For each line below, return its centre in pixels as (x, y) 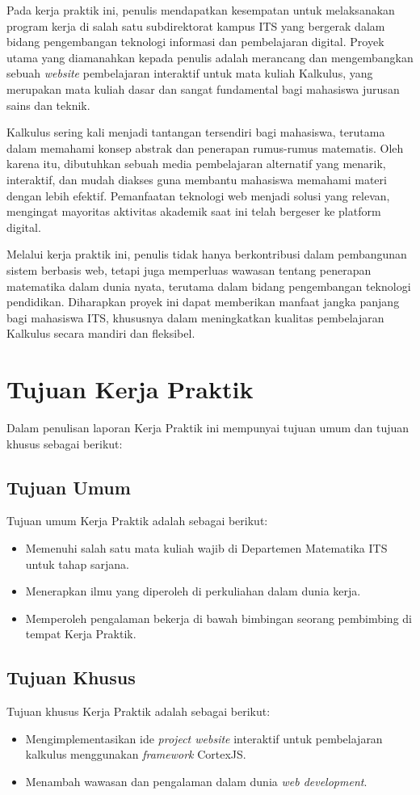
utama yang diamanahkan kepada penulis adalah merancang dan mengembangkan (210, 57)
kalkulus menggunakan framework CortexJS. (136, 754)
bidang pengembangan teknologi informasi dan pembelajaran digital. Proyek (195, 42)
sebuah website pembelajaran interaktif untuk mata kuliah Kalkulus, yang (190, 73)
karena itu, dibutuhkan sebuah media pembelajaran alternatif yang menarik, (196, 164)
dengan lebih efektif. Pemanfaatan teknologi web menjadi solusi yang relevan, (198, 195)
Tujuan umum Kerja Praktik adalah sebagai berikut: (137, 521)
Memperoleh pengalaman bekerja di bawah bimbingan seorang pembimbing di (218, 618)
